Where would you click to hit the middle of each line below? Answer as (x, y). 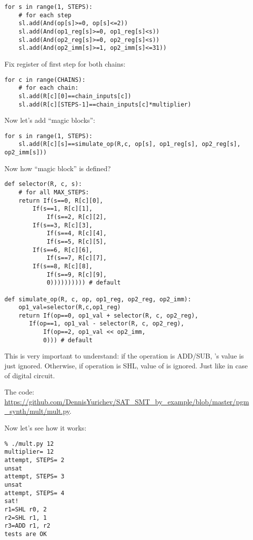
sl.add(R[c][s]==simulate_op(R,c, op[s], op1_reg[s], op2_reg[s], (129, 144)
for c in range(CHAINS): (45, 80)
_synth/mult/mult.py (37, 411)
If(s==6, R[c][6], (63, 250)
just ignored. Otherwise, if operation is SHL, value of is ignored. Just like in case (126, 366)
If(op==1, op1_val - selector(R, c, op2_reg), (107, 324)
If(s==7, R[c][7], (77, 258)
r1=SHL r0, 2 (26, 509)
